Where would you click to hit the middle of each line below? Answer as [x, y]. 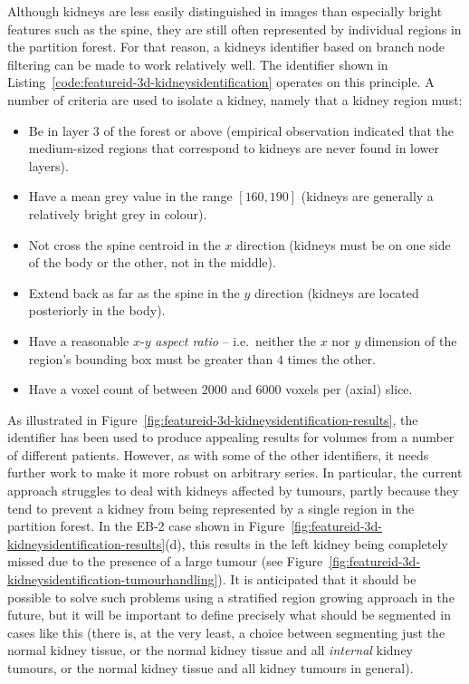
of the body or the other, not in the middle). [152, 262]
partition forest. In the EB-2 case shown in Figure [146, 526]
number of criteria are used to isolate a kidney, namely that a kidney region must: [235, 99]
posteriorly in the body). [97, 310]
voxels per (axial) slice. [349, 389]
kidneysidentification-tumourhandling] [113, 579]
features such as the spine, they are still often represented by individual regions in [234, 29]
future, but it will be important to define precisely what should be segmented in [229, 615]
